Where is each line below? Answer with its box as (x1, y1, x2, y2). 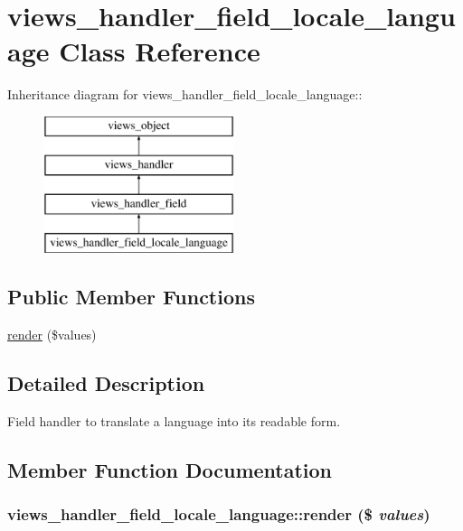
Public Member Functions (7, 283, 255, 311)
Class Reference (59, 33, 260, 70)
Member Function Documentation (7, 455, 333, 483)
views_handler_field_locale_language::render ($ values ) (7, 502, 430, 525)
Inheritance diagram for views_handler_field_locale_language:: (7, 85, 363, 104)
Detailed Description (7, 368, 205, 396)
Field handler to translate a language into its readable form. (7, 411, 341, 430)
